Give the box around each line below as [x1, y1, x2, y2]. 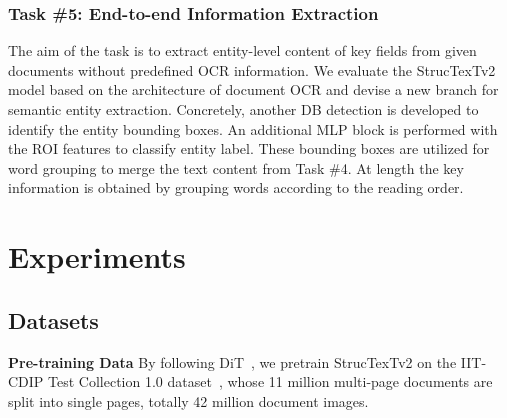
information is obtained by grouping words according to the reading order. [8, 177, 464, 198]
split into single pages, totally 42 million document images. [8, 390, 369, 411]
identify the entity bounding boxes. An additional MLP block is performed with [8, 118, 498, 139]
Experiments [8, 236, 186, 277]
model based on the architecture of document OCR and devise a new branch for [8, 79, 499, 100]
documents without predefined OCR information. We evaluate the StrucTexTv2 [8, 59, 496, 80]
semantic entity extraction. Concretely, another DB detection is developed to [8, 99, 479, 119]
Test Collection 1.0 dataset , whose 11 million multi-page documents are [48, 371, 493, 392]
